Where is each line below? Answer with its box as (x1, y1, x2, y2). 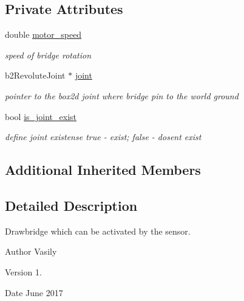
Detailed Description (5, 196, 138, 214)
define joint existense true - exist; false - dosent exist (5, 130, 202, 143)
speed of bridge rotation (5, 48, 92, 61)
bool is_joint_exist (5, 110, 77, 122)
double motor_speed (5, 28, 82, 41)
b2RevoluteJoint (5, 69, 66, 82)
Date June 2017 (5, 286, 63, 299)
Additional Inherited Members (5, 160, 201, 179)
